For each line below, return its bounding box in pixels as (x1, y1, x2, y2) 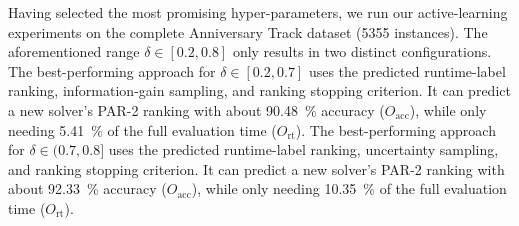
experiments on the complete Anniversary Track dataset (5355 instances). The (8, 21, 488, 42)
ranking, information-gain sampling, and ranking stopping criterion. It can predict (8, 80, 511, 101)
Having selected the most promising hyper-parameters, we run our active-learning (8, 2, 508, 22)
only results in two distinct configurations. (232, 41, 492, 62)
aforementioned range (8, 41, 140, 62)
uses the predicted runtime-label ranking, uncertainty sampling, (108, 139, 499, 160)
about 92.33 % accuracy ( (8, 178, 167, 199)
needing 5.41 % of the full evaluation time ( (8, 119, 277, 140)
